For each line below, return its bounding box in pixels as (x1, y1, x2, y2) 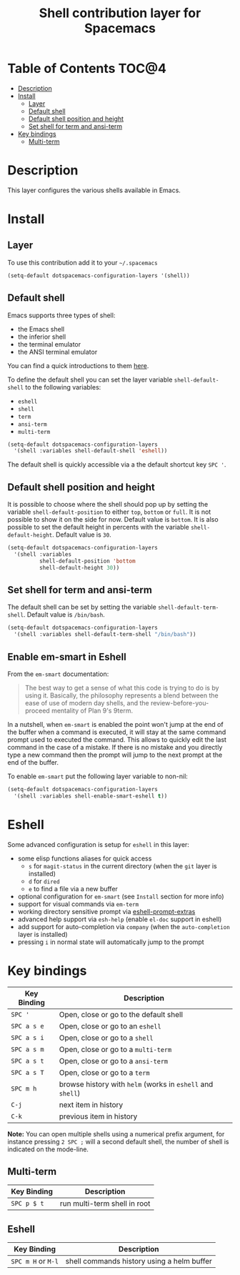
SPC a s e (11, 1022, 44, 1030)
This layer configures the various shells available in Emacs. (7, 186, 181, 194)
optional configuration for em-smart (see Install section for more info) (17, 892, 224, 901)
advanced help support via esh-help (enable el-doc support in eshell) (17, 915, 222, 923)
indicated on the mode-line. (7, 1145, 89, 1154)
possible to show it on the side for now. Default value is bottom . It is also (7, 515, 219, 524)
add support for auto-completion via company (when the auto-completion (17, 922, 230, 931)
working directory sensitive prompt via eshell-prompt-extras (17, 907, 196, 916)
